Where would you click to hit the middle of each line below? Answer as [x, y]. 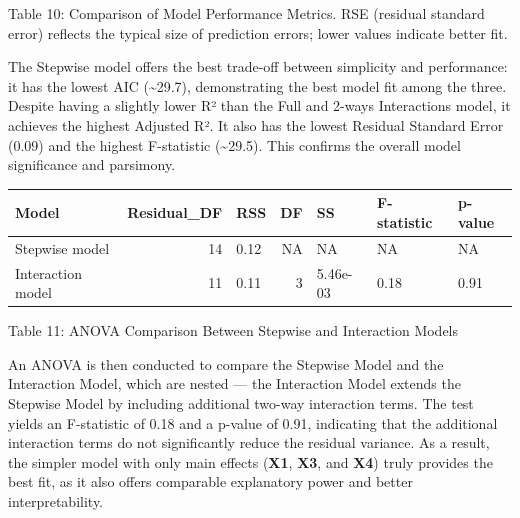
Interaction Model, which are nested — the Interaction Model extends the [234, 383]
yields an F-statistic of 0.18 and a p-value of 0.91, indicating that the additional [253, 422]
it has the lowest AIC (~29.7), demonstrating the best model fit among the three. [257, 85]
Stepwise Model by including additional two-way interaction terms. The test [241, 403]
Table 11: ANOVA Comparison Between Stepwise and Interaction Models [233, 330]
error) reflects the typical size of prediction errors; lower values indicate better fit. [258, 32]
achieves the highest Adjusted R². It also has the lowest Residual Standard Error [256, 124]
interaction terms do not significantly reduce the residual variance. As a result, [249, 442]
